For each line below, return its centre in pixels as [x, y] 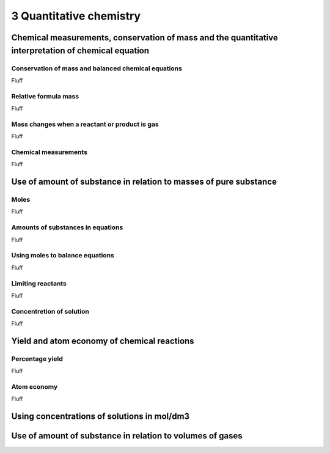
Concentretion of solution [50, 311]
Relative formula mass [45, 96]
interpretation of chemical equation [80, 50]
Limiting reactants [39, 283]
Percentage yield [37, 359]
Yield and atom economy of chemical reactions [103, 341]
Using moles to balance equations [63, 256]
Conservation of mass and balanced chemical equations [97, 68]
